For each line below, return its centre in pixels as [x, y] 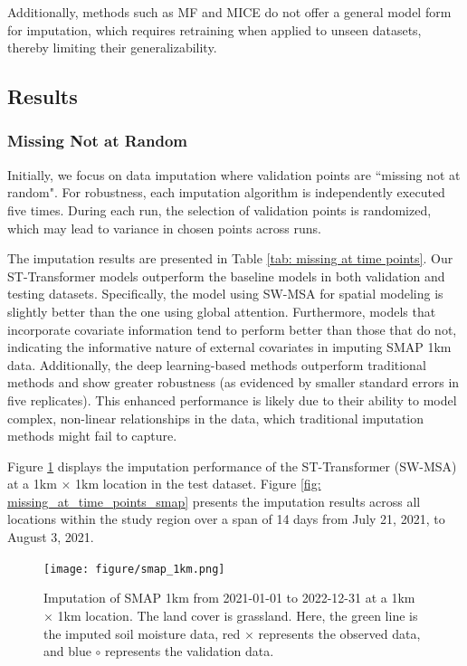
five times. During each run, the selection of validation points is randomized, [219, 209]
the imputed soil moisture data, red [142, 633]
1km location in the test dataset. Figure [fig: [198, 484]
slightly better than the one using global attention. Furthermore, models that [222, 311]
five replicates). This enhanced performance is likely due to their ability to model [232, 400]
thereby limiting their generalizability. [112, 48]
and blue [67, 651]
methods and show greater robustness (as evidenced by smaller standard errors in [233, 382]
